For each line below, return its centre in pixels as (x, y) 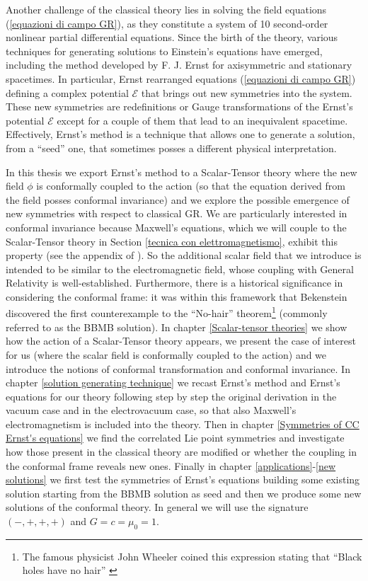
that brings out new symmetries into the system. (247, 92)
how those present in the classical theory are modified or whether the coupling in (181, 452)
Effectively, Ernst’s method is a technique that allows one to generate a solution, (180, 134)
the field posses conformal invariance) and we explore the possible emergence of (178, 199)
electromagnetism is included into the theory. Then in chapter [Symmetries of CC (183, 424)
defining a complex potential (67, 92)
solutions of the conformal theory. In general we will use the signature (157, 507)
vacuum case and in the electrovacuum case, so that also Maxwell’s (151, 410)
